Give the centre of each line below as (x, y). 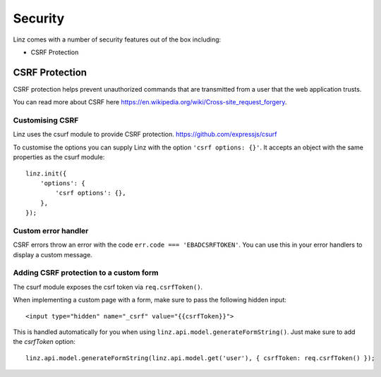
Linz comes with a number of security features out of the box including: (117, 39)
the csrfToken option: (44, 342)
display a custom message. (53, 254)
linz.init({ (46, 173)
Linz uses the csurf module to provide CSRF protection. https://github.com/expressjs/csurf (145, 135)
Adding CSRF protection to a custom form (86, 273)
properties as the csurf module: (59, 157)
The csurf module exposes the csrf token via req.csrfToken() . (108, 287)
